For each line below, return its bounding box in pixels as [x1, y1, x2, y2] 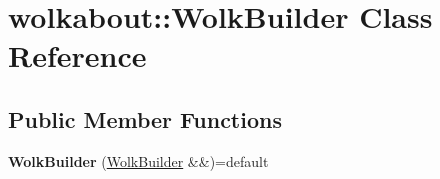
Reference [8, 35, 147, 76]
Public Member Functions [8, 103, 282, 134]
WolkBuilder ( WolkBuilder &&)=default [8, 150, 269, 171]
